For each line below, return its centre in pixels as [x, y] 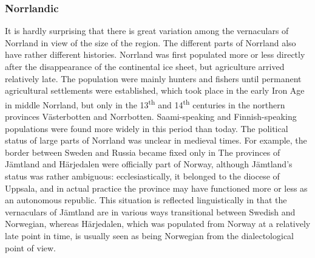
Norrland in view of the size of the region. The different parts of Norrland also [151, 42]
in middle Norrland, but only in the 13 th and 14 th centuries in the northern [145, 103]
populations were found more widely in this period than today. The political [147, 128]
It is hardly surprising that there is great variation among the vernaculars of [147, 31]
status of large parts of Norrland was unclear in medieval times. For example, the [156, 140]
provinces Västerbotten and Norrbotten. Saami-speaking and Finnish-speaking [151, 117]
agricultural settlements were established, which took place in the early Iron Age [155, 90]
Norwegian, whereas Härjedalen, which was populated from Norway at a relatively [158, 224]
